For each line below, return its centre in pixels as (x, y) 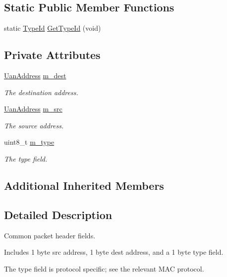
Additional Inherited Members (84, 185)
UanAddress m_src (33, 109)
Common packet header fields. (50, 235)
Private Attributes (52, 55)
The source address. (34, 125)
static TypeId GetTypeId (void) (53, 28)
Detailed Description (58, 214)
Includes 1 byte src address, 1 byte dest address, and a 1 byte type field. (114, 252)
